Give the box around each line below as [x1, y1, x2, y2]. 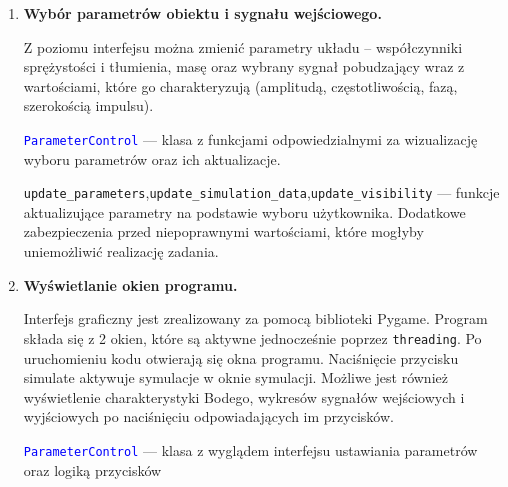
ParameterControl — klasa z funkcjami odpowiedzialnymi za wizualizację [23, 128, 478, 149]
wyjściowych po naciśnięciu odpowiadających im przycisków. [23, 406, 394, 427]
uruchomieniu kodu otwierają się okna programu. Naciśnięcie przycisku [23, 347, 459, 368]
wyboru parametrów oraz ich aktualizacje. [23, 148, 281, 169]
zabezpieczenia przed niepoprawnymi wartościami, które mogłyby [23, 221, 424, 242]
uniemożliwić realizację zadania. [23, 241, 219, 262]
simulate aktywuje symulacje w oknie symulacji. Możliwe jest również [23, 367, 448, 388]
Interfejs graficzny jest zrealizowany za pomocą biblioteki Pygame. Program [23, 308, 488, 329]
